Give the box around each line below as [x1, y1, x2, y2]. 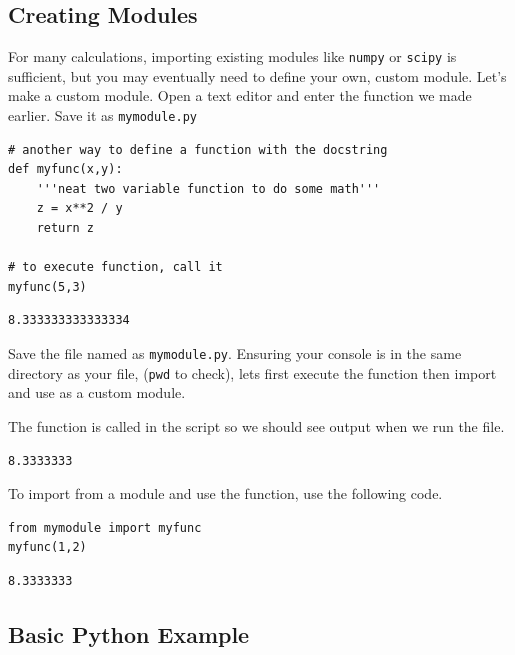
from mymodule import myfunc [8, 520, 202, 535]
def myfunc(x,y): [8, 162, 123, 177]
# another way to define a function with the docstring [8, 142, 388, 157]
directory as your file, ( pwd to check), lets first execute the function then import [8, 362, 497, 383]
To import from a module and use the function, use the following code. [8, 483, 443, 504]
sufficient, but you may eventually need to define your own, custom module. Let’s [8, 65, 507, 86]
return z [36, 221, 94, 236]
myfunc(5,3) [8, 279, 87, 294]
